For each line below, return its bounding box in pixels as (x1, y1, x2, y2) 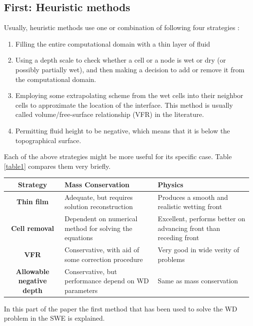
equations (64, 232, 93, 243)
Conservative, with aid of (64, 244, 140, 255)
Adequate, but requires (64, 192, 133, 202)
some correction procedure (64, 254, 143, 264)
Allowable (16, 266, 50, 276)
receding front (158, 232, 199, 243)
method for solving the (64, 223, 132, 233)
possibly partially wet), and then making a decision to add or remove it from (15, 64, 245, 74)
